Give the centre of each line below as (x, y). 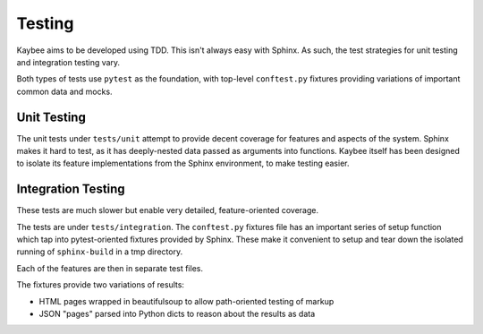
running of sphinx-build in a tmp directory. (100, 252)
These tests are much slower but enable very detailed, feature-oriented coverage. (168, 210)
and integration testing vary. (68, 62)
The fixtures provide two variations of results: (101, 285)
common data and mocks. (64, 91)
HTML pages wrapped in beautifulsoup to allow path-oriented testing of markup (186, 301)
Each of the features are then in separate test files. (110, 268)
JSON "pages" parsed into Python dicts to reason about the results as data (177, 314)
